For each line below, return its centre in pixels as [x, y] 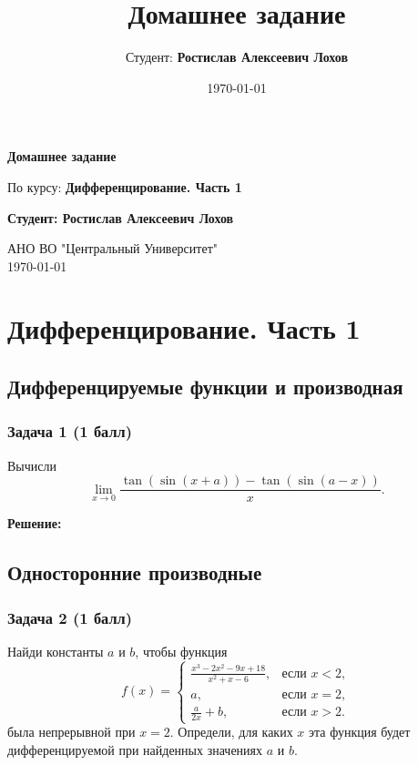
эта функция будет [360, 732]
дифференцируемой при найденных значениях [135, 750]
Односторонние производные [135, 572]
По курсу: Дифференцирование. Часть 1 [125, 186]
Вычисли [32, 465]
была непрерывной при [71, 732]
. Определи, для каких [231, 732]
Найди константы [56, 651]
